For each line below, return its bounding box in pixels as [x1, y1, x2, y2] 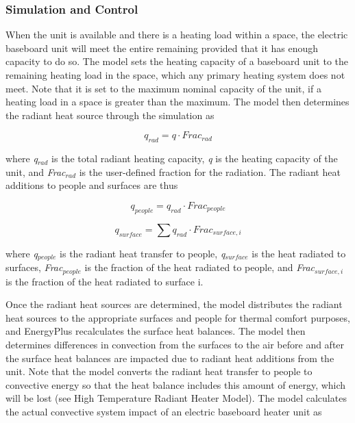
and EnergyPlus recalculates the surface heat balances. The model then [5, 324, 306, 338]
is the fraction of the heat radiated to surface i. [5, 274, 204, 288]
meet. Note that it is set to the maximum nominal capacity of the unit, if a [5, 81, 321, 95]
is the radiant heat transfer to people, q [60, 246, 225, 260]
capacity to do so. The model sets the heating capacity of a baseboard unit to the [5, 54, 349, 68]
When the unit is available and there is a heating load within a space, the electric [5, 27, 348, 42]
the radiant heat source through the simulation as [5, 107, 215, 122]
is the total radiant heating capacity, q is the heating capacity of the [51, 151, 338, 166]
